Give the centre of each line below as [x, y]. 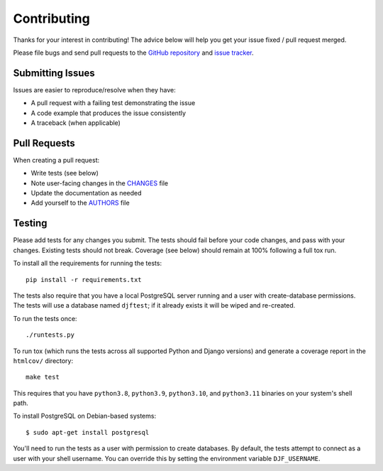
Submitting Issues [54, 73]
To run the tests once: [45, 318]
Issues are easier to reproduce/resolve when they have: [95, 90]
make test [43, 377]
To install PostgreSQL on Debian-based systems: [84, 416]
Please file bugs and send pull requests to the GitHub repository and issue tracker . [134, 53]
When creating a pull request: [56, 160]
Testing [30, 223]
